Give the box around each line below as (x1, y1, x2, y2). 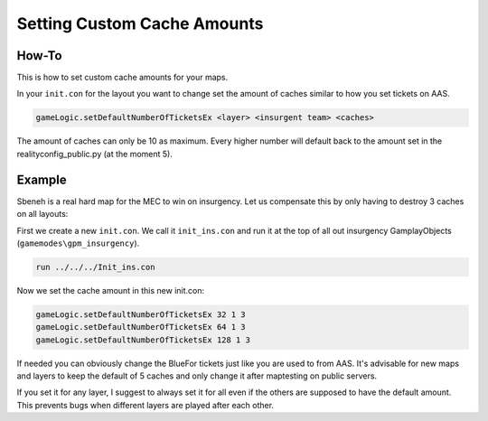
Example (16, 172, 67, 187)
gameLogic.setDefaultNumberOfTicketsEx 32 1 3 (35, 309, 246, 320)
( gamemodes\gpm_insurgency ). (16, 238, 140, 248)
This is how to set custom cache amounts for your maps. (16, 72, 229, 83)
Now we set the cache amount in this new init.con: (16, 285, 205, 295)
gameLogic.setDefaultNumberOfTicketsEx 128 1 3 (35, 334, 250, 345)
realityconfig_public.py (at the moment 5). (16, 148, 174, 159)
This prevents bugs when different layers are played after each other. (16, 399, 275, 410)
